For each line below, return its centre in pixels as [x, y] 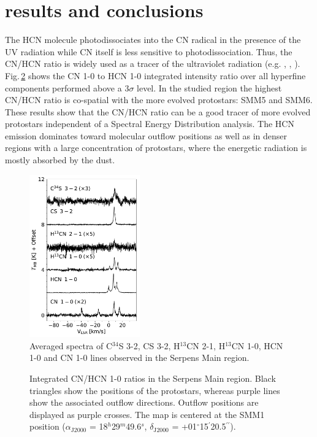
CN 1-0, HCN [257, 345]
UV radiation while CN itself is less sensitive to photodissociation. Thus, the [149, 51]
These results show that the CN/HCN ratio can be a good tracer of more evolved [158, 111]
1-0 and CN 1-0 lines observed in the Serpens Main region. [139, 358]
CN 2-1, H [206, 345]
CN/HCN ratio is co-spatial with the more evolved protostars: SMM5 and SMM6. [159, 100]
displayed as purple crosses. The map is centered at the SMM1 [147, 414]
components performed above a [63, 87]
